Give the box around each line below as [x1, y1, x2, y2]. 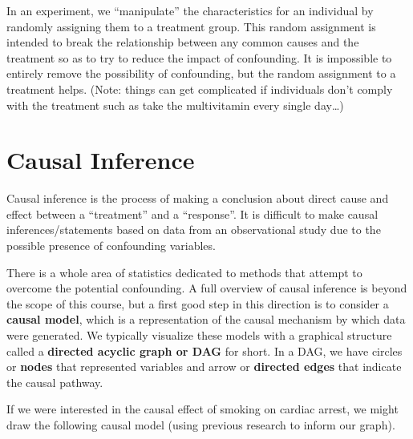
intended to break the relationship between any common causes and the [6, 34, 359, 50]
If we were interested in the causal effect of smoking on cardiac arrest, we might [6, 401, 399, 417]
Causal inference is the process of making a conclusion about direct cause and [6, 190, 389, 207]
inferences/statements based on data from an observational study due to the [6, 221, 381, 238]
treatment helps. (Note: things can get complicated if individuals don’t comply [6, 80, 393, 97]
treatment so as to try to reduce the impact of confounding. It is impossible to [6, 49, 392, 66]
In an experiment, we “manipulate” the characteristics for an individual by [6, 2, 374, 18]
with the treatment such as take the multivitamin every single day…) [6, 96, 344, 113]
